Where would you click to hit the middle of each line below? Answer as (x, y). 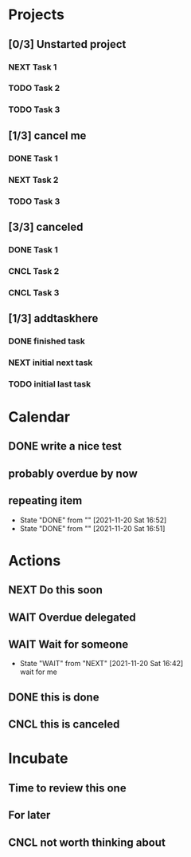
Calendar (39, 417)
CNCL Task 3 (34, 292)
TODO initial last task (50, 383)
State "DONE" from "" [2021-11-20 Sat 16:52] (93, 520)
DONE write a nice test (65, 446)
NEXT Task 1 (33, 67)
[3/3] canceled (46, 226)
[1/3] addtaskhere (53, 318)
